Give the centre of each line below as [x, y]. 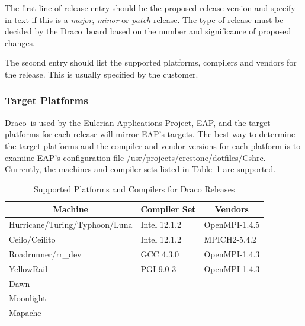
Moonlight [28, 298]
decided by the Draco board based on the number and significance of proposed [148, 31]
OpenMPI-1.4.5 [232, 225]
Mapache [25, 313]
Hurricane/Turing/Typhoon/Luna [71, 225]
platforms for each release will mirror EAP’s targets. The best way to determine [150, 134]
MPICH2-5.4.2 [230, 239]
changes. [20, 42]
